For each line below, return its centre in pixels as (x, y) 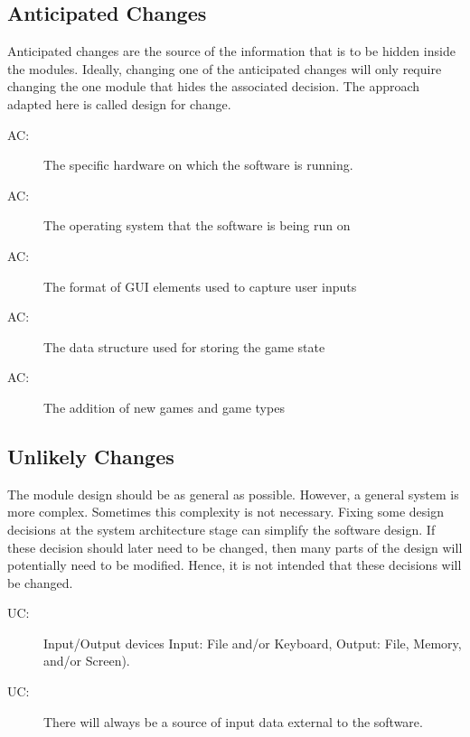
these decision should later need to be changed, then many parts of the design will (235, 547)
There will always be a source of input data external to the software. (233, 721)
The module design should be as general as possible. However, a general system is (233, 494)
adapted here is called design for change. (119, 103)
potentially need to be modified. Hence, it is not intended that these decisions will (235, 565)
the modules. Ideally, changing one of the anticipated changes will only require (225, 68)
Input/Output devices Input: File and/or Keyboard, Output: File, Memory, (253, 643)
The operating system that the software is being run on (197, 225)
